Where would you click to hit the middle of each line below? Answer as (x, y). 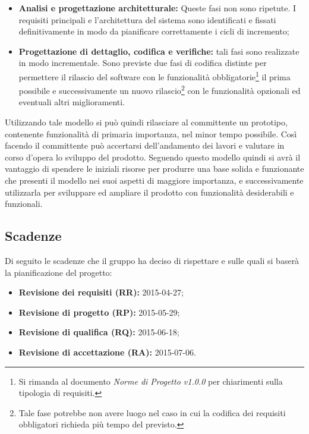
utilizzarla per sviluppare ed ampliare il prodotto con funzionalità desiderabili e (149, 192)
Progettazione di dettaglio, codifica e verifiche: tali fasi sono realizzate (159, 51)
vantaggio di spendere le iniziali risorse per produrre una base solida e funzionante (154, 169)
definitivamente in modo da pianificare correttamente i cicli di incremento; (154, 31)
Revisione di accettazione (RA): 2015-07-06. (107, 352)
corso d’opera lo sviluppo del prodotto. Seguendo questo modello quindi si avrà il (153, 157)
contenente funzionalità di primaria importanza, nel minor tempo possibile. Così (151, 133)
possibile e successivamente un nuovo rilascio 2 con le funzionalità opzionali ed (160, 89)
